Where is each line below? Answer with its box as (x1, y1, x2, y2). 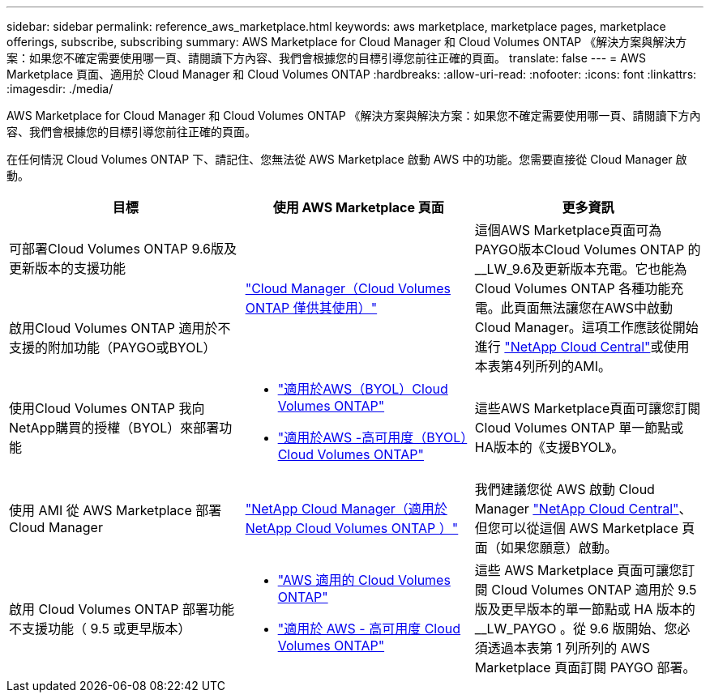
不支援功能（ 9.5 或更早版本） (9, 620, 191, 637)
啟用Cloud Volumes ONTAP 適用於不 (9, 320, 231, 336)
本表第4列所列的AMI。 (474, 358, 611, 374)
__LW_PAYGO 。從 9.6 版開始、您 (474, 620, 678, 637)
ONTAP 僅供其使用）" (245, 300, 378, 316)
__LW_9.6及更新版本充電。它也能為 (474, 261, 687, 277)
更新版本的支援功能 (9, 260, 126, 276)
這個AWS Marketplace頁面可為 (474, 222, 662, 238)
